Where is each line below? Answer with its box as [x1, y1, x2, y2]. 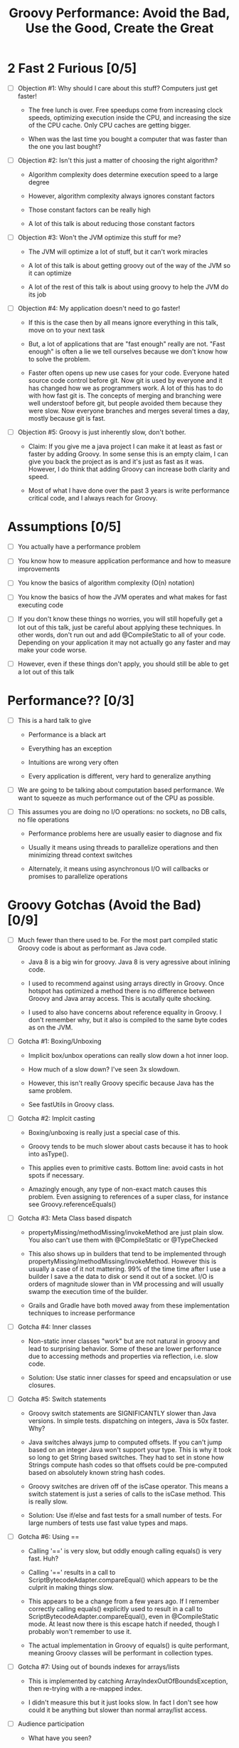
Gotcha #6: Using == [17, 1533, 80, 1541]
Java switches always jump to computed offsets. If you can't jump [28, 1438, 223, 1446]
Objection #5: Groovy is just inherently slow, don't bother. [17, 428, 186, 436]
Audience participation [17, 1719, 85, 1728]
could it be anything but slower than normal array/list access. [28, 1706, 208, 1714]
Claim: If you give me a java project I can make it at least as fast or [28, 442, 223, 451]
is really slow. [28, 1497, 68, 1506]
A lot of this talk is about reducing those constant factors [28, 220, 196, 228]
